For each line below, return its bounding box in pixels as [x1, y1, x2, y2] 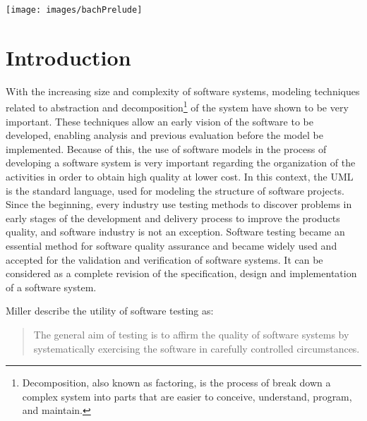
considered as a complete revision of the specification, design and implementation [6, 266, 357, 281]
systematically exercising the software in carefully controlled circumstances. [33, 341, 360, 355]
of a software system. [6, 279, 97, 294]
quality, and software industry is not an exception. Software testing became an [6, 224, 345, 239]
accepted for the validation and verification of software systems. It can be [6, 252, 323, 267]
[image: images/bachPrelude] [6, 5, 143, 15]
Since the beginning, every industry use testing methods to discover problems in [6, 197, 352, 212]
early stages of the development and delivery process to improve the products [6, 210, 340, 225]
